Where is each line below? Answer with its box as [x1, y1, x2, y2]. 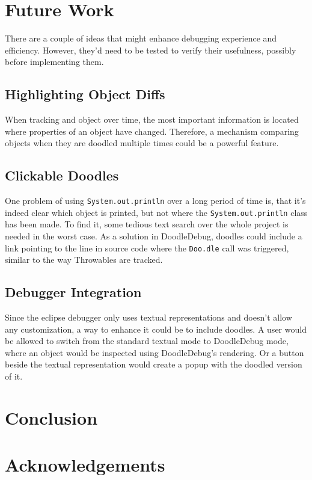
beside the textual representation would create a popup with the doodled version [5, 358, 302, 371]
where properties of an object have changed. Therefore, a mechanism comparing [5, 125, 299, 137]
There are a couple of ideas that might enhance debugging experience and [5, 32, 277, 45]
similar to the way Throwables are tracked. [5, 253, 163, 266]
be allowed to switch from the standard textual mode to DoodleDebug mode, [5, 334, 289, 347]
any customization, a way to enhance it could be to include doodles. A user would [5, 322, 307, 335]
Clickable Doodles [5, 166, 119, 185]
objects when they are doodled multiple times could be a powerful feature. [5, 137, 279, 149]
